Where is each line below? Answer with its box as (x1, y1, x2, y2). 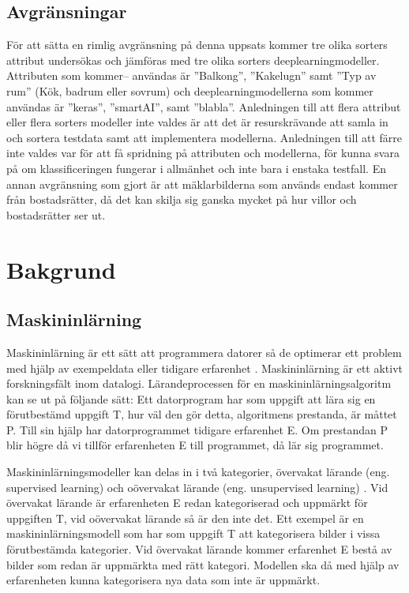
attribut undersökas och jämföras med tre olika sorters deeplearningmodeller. (6, 51, 380, 68)
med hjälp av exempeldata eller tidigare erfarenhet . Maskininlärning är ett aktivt (6, 359, 403, 376)
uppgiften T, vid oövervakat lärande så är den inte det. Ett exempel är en (6, 509, 364, 526)
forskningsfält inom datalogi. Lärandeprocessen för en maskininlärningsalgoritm (6, 375, 392, 392)
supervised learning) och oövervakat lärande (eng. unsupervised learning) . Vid (6, 479, 388, 495)
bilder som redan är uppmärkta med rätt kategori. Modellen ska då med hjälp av (6, 556, 400, 572)
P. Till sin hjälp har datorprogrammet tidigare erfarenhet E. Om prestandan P (6, 421, 388, 437)
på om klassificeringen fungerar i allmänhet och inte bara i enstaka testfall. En (6, 160, 386, 176)
